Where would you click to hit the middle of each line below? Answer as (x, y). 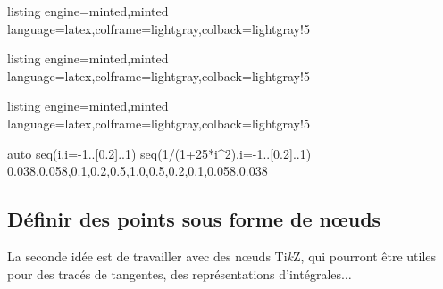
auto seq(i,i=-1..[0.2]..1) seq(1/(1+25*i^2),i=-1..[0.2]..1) (159, 153)
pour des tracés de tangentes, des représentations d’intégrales (175, 273)
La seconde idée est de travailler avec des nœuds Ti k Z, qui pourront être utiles (222, 256)
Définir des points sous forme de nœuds (194, 219)
